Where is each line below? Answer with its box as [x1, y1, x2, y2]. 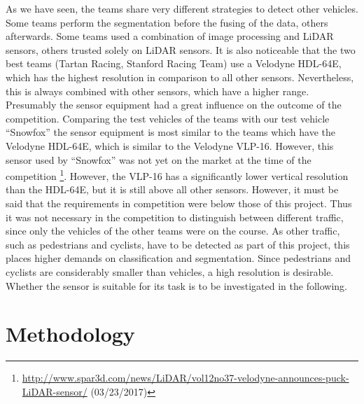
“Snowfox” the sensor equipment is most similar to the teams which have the [6, 125, 336, 139]
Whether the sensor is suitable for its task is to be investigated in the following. [6, 278, 347, 293]
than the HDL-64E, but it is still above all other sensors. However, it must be [6, 182, 339, 197]
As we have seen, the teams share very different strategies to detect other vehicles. [6, 1, 358, 15]
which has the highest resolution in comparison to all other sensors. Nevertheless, [6, 69, 354, 84]
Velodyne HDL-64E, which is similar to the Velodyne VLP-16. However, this [6, 138, 334, 153]
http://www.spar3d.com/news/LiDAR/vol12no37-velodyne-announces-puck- [22, 370, 349, 385]
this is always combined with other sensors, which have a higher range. [6, 83, 309, 98]
